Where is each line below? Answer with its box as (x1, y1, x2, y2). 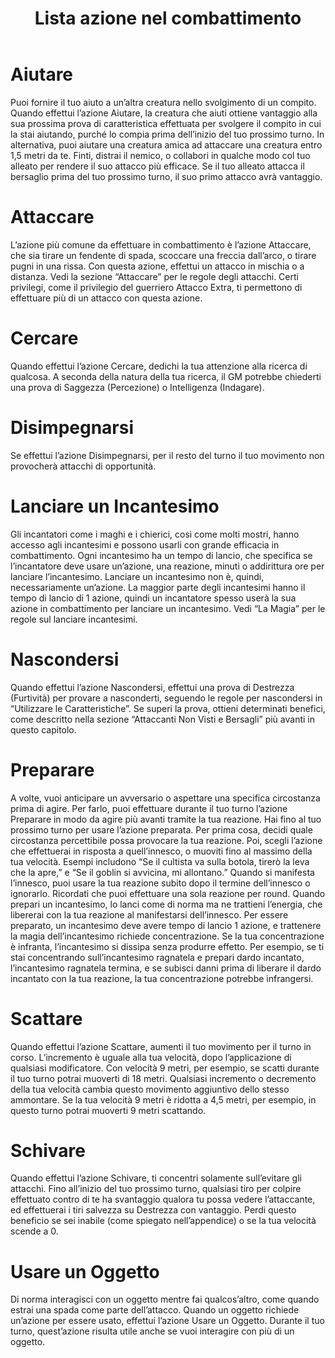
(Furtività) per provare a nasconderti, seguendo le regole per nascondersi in (10, 692, 323, 704)
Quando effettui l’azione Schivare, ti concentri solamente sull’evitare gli (10, 1172, 302, 1184)
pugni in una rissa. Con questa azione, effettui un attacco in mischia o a (10, 260, 305, 272)
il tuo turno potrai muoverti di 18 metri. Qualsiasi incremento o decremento (10, 1072, 317, 1084)
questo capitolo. (10, 723, 77, 736)
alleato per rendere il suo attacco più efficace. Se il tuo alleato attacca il (10, 160, 305, 172)
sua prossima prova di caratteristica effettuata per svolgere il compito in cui (10, 117, 322, 129)
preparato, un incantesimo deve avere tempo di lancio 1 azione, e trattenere (10, 919, 322, 931)
